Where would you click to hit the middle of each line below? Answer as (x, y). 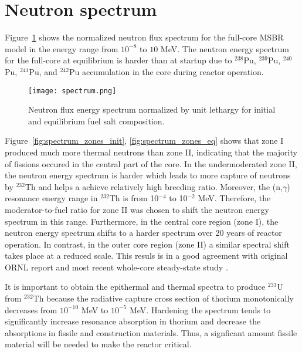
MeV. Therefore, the (234, 198)
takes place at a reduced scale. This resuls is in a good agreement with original (146, 255)
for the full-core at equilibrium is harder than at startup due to (118, 60)
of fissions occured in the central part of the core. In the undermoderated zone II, (151, 163)
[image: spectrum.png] (72, 91)
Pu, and (43, 71)
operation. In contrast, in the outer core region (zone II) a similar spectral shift (147, 244)
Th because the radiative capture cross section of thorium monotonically (163, 298)
